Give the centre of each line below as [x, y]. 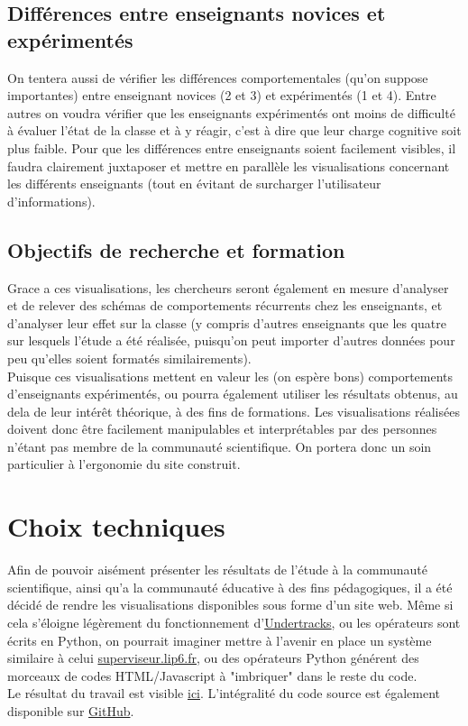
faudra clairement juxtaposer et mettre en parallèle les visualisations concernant [229, 165]
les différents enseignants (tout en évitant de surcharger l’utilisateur [194, 184]
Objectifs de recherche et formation [176, 249]
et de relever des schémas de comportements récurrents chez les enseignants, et [225, 305]
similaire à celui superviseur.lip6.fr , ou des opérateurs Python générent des [213, 658]
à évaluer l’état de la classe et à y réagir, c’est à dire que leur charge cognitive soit [234, 130]
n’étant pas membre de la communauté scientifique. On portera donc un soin [220, 446]
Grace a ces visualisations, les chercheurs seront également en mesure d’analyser [228, 287]
